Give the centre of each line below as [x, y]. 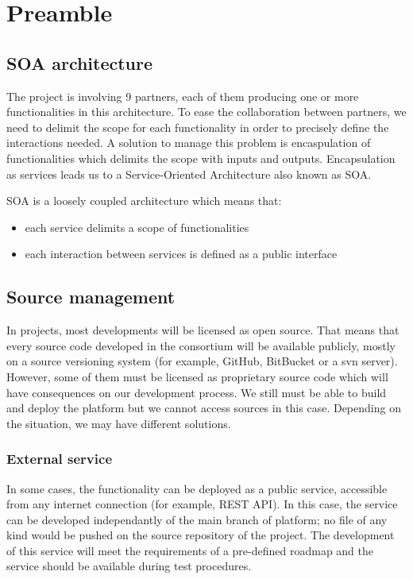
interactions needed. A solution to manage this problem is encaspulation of [189, 143]
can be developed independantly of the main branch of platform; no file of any [197, 519]
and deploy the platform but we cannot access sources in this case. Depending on [204, 408]
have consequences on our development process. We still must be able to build [197, 392]
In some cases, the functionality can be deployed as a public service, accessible [197, 488]
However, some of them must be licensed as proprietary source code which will [197, 376]
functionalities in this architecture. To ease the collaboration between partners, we [206, 112]
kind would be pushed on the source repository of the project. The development [201, 535]
